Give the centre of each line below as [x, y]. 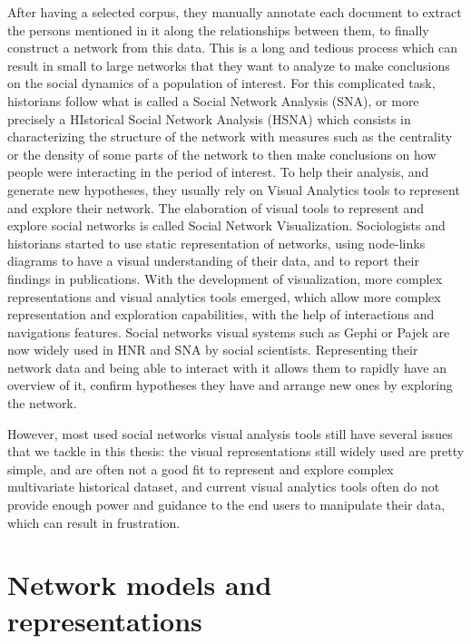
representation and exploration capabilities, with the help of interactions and [221, 314]
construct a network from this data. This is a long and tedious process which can [233, 48]
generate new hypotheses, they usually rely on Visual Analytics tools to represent [234, 189]
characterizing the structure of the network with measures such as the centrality [230, 137]
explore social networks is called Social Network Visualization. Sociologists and [226, 225]
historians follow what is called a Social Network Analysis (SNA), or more [213, 100]
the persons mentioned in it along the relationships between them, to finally [218, 29]
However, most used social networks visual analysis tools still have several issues [230, 433]
